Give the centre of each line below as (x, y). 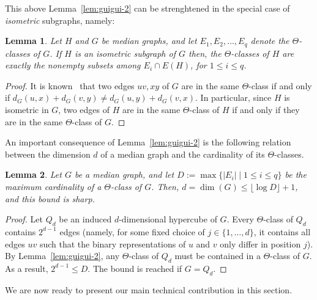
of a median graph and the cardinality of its (183, 154)
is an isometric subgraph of (125, 53)
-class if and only (280, 85)
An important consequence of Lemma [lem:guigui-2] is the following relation (148, 142)
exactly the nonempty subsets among (73, 65)
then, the (205, 53)
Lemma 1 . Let (33, 41)
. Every (240, 219)
